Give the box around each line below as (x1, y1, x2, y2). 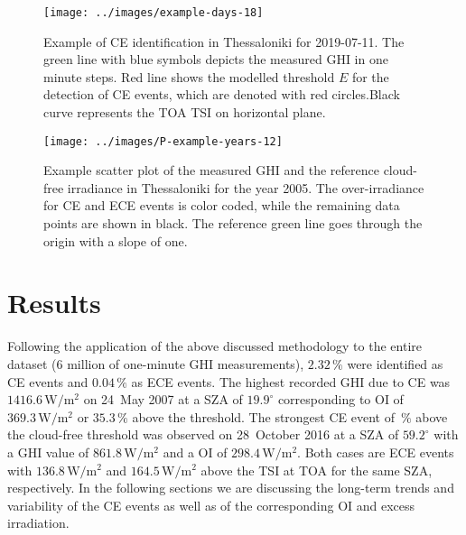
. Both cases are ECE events (297, 442, 454, 461)
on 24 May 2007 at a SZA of (83, 390, 243, 409)
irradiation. (7, 513, 70, 532)
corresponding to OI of (277, 390, 404, 409)
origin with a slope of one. (43, 231, 188, 250)
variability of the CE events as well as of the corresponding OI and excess (7, 495, 415, 514)
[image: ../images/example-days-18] (43, 6, 264, 19)
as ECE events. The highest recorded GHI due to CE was (131, 372, 451, 391)
